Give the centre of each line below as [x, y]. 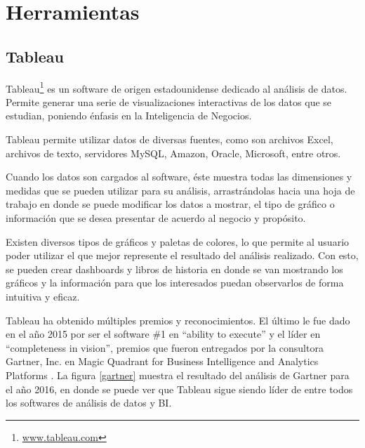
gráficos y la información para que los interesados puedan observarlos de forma [175, 283]
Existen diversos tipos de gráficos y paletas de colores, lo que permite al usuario [178, 241]
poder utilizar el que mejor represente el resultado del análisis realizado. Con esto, [182, 255]
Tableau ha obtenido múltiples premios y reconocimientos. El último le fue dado [178, 320]
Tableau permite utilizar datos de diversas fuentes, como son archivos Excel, [170, 139]
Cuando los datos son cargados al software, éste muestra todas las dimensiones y [179, 177]
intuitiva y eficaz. [43, 296]
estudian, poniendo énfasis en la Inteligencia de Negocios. [129, 116]
